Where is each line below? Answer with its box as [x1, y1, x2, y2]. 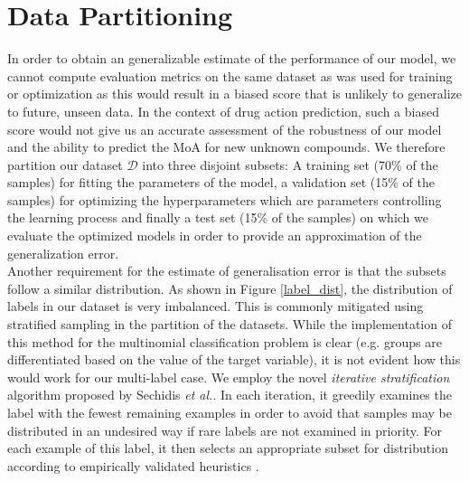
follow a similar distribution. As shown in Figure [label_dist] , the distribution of [7, 278, 453, 297]
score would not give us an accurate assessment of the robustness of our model [7, 119, 442, 138]
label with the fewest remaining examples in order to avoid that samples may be [7, 403, 452, 421]
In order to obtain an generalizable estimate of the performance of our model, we [7, 49, 456, 68]
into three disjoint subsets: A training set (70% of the [142, 155, 438, 174]
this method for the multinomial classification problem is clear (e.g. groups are [7, 332, 442, 351]
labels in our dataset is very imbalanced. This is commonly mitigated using [7, 297, 424, 316]
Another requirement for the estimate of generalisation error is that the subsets [7, 261, 446, 280]
